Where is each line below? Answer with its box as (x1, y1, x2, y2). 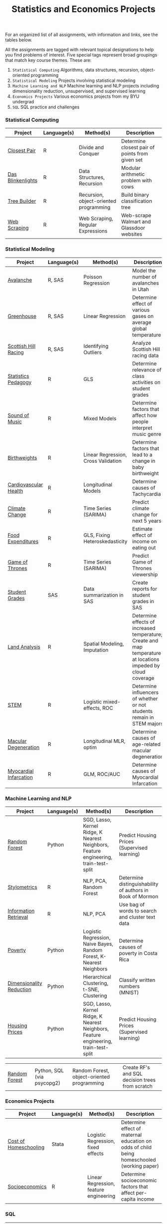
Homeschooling (7, 1144, 45, 1151)
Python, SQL (34, 1067, 64, 1074)
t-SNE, (83, 986, 99, 993)
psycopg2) (34, 1080, 61, 1087)
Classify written (119, 977, 156, 984)
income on (132, 538, 157, 545)
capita (121, 1196, 136, 1203)
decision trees (122, 1077, 156, 1084)
